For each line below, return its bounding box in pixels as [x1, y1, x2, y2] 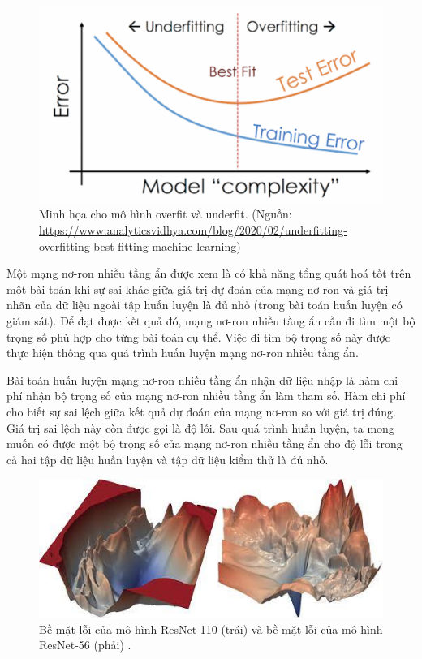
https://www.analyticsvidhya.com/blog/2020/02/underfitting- [39, 222, 347, 238]
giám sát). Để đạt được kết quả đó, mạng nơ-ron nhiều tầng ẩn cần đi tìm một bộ [6, 312, 416, 329]
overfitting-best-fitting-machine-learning [39, 237, 237, 254]
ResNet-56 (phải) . [39, 636, 131, 653]
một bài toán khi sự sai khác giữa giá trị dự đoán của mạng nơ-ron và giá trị [6, 280, 389, 297]
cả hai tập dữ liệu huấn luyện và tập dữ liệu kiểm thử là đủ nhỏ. [6, 450, 329, 467]
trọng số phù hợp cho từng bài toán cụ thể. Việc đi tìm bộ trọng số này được [6, 328, 390, 345]
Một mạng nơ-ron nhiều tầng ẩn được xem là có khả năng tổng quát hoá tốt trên [6, 265, 411, 282]
